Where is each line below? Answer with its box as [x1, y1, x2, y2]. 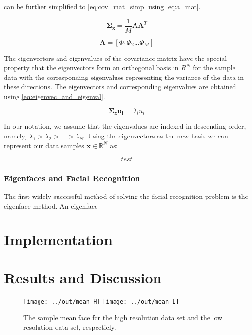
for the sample [193, 62, 235, 73]
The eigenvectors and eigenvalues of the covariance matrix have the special [4, 53, 227, 63]
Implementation [4, 229, 113, 249]
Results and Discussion [4, 268, 162, 288]
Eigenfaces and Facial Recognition [4, 172, 140, 184]
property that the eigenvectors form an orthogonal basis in [4, 62, 179, 73]
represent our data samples [4, 140, 84, 150]
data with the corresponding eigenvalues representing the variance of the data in [4, 72, 244, 82]
